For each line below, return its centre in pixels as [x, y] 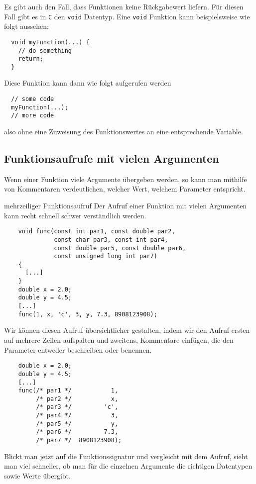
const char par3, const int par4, [111, 240]
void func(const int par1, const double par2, [97, 232]
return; [31, 59]
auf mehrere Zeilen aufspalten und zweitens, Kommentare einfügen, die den [119, 340]
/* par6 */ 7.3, [77, 432]
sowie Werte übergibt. [37, 475]
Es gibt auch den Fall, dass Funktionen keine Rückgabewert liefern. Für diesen [124, 6]
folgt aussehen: [26, 26]
